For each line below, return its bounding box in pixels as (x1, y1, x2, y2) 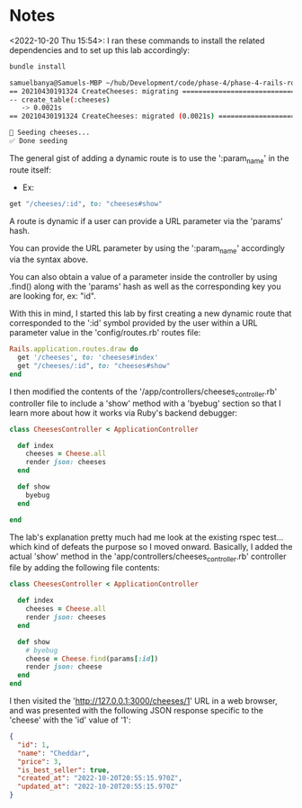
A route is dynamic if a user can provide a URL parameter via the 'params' (9, 215, 283, 226)
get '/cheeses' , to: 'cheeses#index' (17, 353, 159, 363)
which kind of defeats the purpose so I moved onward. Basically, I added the (9, 541, 293, 552)
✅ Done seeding (9, 137, 68, 146)
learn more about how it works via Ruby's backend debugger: (9, 407, 238, 418)
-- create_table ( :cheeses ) (9, 95, 111, 104)
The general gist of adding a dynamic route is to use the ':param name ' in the (9, 152, 289, 166)
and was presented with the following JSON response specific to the (9, 705, 263, 715)
